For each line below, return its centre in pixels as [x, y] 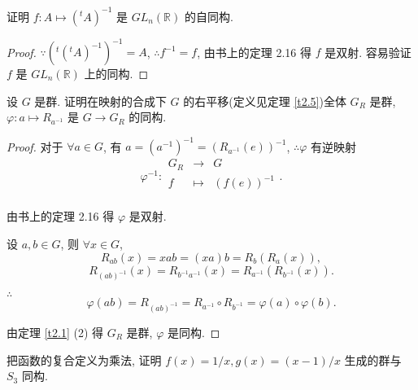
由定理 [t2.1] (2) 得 [55, 333]
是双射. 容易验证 [368, 51]
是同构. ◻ [194, 333]
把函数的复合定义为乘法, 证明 [84, 359]
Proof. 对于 [35, 146]
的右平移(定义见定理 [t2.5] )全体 [265, 101]
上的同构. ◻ [116, 73]
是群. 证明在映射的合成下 [100, 101]
